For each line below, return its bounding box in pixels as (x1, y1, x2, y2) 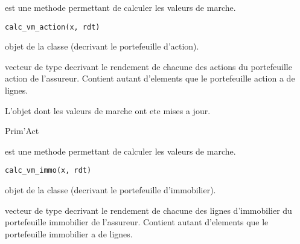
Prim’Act (5, 124, 39, 137)
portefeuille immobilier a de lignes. (5, 227, 133, 240)
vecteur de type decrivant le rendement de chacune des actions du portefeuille (5, 60, 292, 72)
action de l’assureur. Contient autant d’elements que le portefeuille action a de (5, 72, 295, 85)
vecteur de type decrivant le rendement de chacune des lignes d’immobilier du (5, 204, 292, 216)
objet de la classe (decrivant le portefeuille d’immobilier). (5, 184, 216, 196)
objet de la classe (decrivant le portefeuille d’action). (5, 40, 199, 53)
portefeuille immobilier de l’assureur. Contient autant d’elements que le (5, 216, 269, 228)
